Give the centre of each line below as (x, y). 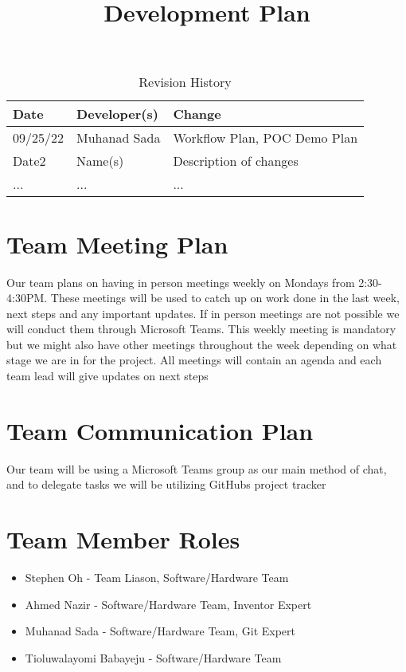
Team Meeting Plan (117, 244)
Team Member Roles (123, 539)
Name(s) (100, 161)
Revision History (185, 82)
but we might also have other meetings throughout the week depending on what (202, 344)
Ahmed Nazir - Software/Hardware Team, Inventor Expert (168, 604)
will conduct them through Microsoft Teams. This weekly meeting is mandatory (201, 329)
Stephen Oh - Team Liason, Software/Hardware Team (157, 578)
